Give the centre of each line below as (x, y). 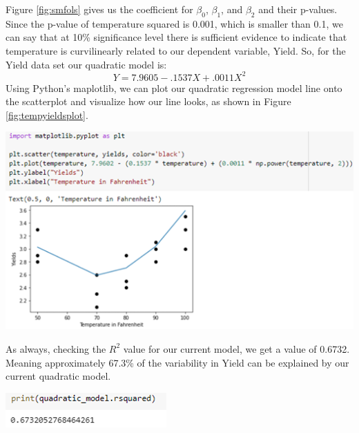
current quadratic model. (58, 376)
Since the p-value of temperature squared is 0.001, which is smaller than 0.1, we (174, 23)
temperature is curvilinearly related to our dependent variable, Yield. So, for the (176, 50)
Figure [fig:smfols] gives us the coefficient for (99, 9)
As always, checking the (56, 348)
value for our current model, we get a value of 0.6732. (236, 348)
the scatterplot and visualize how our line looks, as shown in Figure (148, 101)
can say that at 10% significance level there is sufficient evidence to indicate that (176, 37)
